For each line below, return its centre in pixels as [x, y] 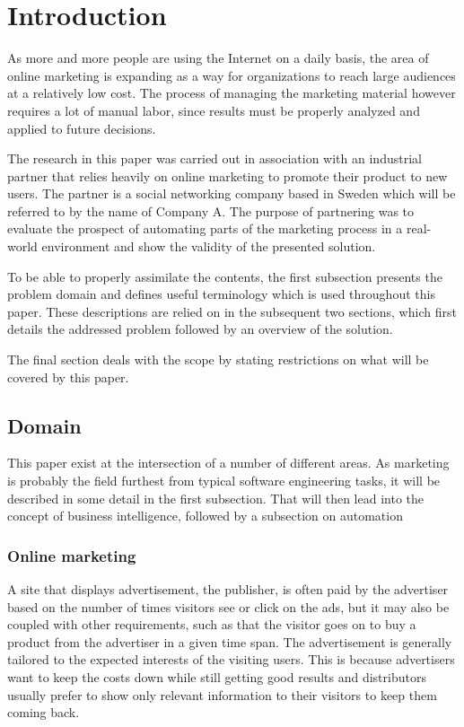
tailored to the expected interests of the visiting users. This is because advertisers [231, 659]
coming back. [44, 712]
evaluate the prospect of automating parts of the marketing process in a [205, 228]
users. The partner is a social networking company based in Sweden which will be [232, 193]
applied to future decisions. [82, 128]
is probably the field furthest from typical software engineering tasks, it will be [224, 481]
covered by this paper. [68, 377]
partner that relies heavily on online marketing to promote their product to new [228, 175]
